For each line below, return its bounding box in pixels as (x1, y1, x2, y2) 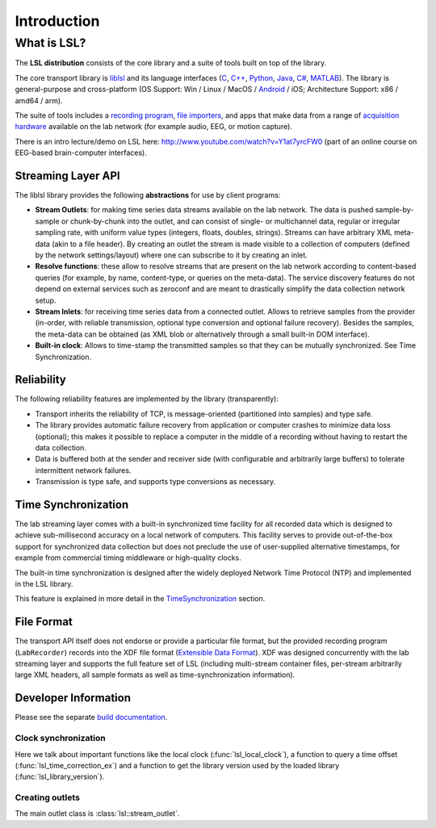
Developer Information (15, 691, 132, 705)
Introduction (15, 12, 100, 30)
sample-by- (375, 205, 414, 215)
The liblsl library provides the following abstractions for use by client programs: (15, 190, 281, 200)
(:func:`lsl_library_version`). (15, 772, 105, 782)
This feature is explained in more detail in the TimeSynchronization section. (15, 594, 266, 604)
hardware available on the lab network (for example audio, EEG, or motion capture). (15, 122, 292, 132)
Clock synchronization (15, 733, 106, 744)
